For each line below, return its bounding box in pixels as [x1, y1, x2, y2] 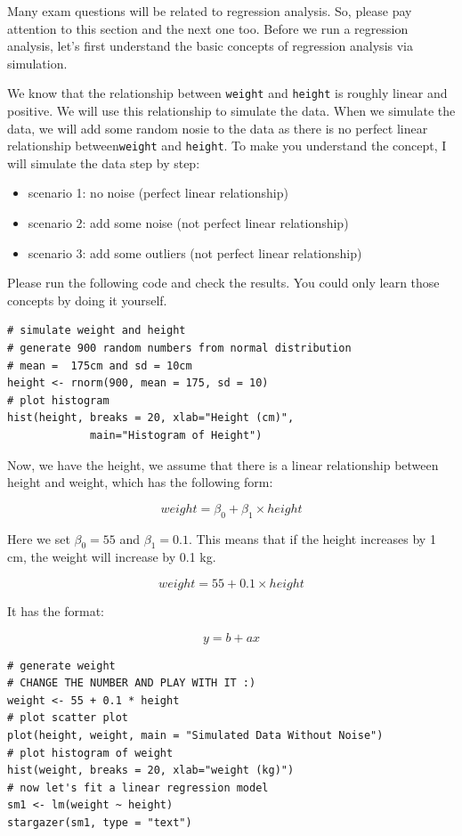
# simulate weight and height [7, 324, 186, 337]
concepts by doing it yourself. [7, 290, 167, 309]
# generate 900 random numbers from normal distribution [7, 342, 352, 355]
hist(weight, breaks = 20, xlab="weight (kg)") [7, 764, 295, 777]
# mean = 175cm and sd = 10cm [7, 359, 192, 372]
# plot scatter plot [7, 711, 129, 725]
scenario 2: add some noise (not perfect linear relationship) [28, 214, 349, 232]
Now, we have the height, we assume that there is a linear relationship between [7, 455, 439, 474]
